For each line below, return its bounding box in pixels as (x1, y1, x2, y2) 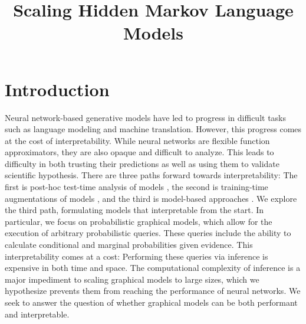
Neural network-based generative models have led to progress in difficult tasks (5, 111, 287, 123)
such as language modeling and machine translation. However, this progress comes (5, 123, 302, 135)
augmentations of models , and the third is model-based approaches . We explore (5, 192, 297, 204)
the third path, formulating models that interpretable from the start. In (5, 204, 264, 216)
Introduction (5, 77, 110, 101)
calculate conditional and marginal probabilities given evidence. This (5, 238, 253, 251)
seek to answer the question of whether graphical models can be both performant (5, 296, 298, 308)
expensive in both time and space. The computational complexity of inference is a (5, 261, 301, 274)
